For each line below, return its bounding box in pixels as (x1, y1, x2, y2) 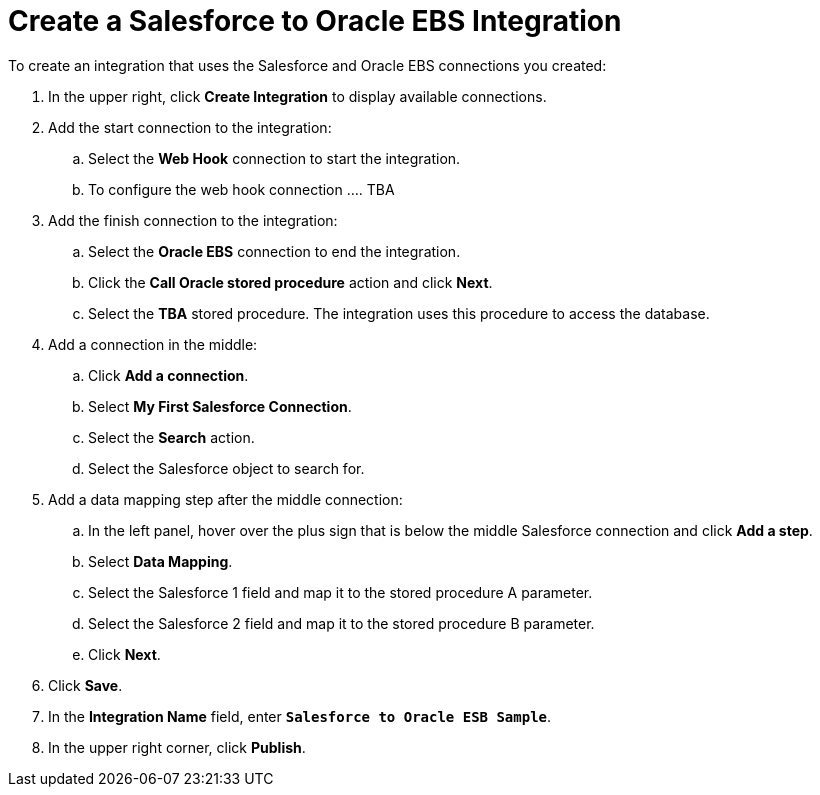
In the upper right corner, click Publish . (48, 738, 306, 756)
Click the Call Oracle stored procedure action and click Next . (88, 273, 493, 291)
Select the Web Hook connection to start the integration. (88, 149, 461, 167)
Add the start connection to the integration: (48, 118, 332, 136)
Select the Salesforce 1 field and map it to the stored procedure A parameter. (88, 583, 593, 601)
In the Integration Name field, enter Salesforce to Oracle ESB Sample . (48, 707, 552, 725)
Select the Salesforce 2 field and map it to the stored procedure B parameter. (88, 614, 595, 632)
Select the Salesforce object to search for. (88, 459, 365, 477)
